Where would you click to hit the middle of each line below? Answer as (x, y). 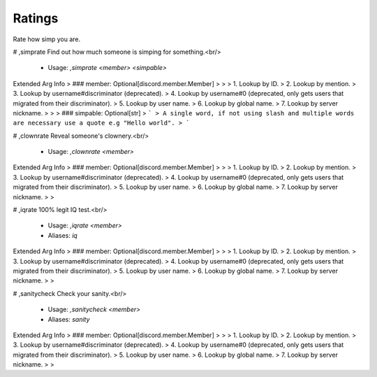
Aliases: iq (63, 235)
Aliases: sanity (69, 319)
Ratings (36, 18)
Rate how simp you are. (47, 39)
